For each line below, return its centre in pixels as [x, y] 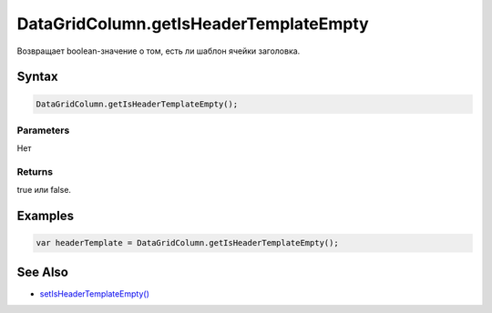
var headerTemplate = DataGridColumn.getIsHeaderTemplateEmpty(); [187, 243]
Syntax [37, 77]
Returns [35, 172]
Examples [46, 216]
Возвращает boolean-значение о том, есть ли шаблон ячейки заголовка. [159, 51]
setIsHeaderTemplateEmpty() [95, 293]
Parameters [43, 130]
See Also [42, 272]
